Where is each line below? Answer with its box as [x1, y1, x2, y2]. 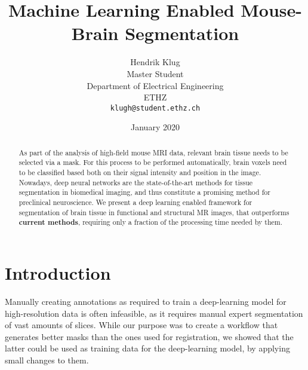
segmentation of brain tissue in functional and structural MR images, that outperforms [19, 207, 289, 217]
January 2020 [131, 121, 180, 133]
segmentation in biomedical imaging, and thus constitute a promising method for [19, 187, 270, 197]
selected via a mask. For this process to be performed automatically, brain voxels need [19, 157, 287, 167]
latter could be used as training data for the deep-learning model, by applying [5, 342, 290, 354]
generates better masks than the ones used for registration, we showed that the [5, 330, 294, 343]
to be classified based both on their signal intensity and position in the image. [19, 167, 261, 178]
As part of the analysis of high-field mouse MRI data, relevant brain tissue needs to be [19, 147, 288, 157]
